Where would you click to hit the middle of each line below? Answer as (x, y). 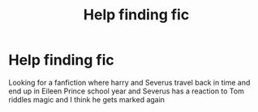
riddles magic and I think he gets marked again (86, 99)
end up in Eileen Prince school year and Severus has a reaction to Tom (127, 91)
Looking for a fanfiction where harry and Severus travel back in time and (129, 82)
